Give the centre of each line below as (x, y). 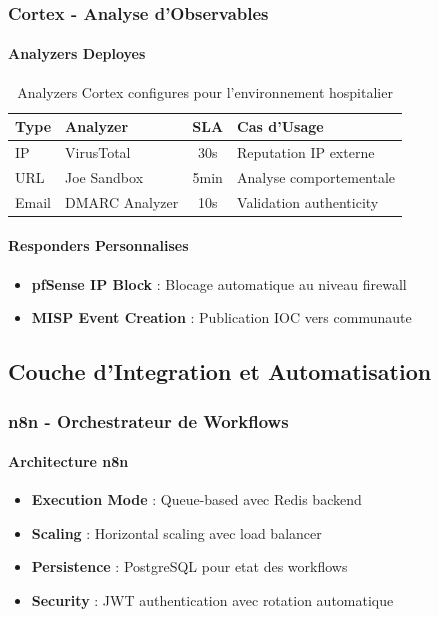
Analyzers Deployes (77, 53)
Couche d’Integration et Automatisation (220, 371)
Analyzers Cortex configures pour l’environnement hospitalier (205, 91)
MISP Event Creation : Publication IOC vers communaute (221, 317)
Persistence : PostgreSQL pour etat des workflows (189, 566)
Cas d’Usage (280, 126)
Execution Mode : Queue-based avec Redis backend (196, 499)
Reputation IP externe (306, 152)
